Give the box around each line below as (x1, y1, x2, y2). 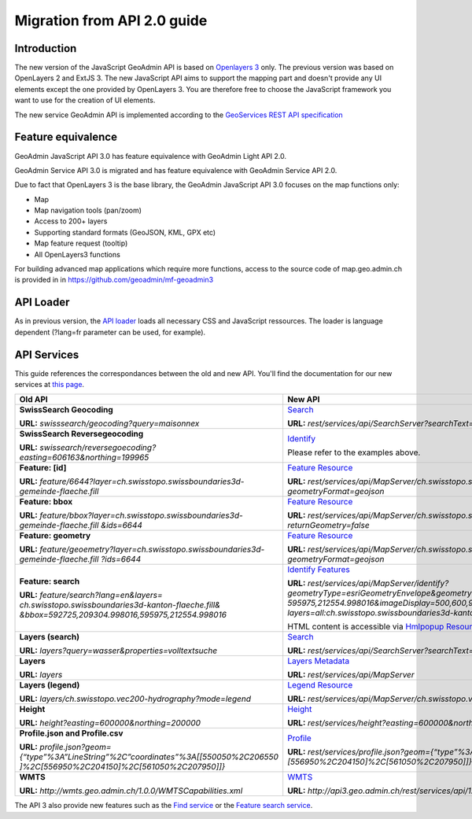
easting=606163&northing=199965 (19, 452, 149, 463)
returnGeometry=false (287, 520, 370, 531)
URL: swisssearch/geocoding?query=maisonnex (19, 418, 200, 429)
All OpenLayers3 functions (34, 249, 121, 259)
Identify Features (287, 564, 350, 575)
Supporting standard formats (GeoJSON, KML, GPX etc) (34, 227, 216, 237)
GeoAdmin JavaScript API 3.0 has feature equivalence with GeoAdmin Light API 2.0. (14, 151, 287, 160)
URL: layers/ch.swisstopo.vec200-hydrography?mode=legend (19, 693, 252, 704)
